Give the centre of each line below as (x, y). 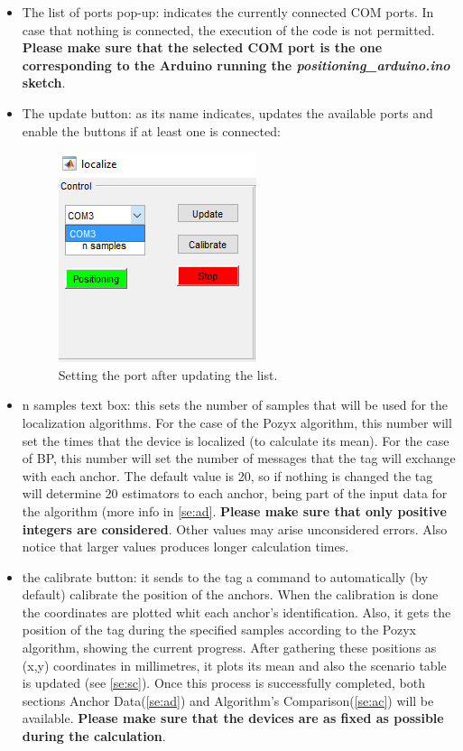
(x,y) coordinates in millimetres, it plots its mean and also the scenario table (234, 665)
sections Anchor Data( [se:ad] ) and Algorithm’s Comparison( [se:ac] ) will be (228, 700)
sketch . (44, 83)
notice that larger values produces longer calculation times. (185, 547)
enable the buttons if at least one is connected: (151, 130)
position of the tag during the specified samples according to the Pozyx (219, 630)
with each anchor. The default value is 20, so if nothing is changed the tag (227, 475)
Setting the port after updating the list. (168, 374)
